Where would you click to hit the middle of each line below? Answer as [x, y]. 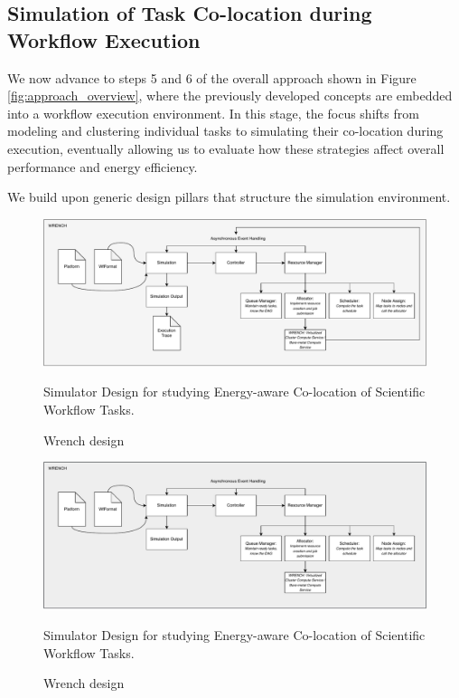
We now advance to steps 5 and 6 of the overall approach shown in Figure [212, 77]
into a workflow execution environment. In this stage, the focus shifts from [213, 113]
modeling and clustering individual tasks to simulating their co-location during [225, 131]
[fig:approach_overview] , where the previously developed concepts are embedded [230, 96]
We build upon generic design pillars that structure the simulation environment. [229, 197]
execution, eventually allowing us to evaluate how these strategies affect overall [226, 148]
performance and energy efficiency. [103, 166]
